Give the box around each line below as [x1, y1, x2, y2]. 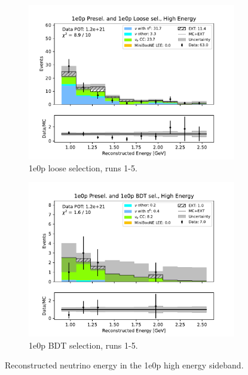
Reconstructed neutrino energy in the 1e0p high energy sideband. [5, 359, 244, 371]
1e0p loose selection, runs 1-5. [29, 161, 137, 174]
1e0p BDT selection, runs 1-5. [29, 338, 138, 351]
